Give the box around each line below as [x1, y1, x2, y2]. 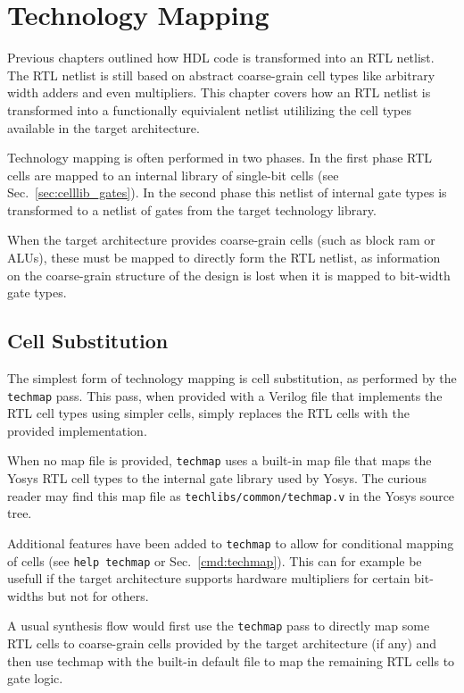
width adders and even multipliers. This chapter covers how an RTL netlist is [7, 83, 431, 102]
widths [7, 586, 44, 605]
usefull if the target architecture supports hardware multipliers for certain [7, 569, 410, 588]
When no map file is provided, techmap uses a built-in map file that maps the [7, 451, 432, 470]
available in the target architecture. [7, 118, 200, 137]
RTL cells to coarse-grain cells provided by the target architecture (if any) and [7, 634, 437, 653]
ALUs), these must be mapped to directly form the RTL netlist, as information [7, 248, 441, 267]
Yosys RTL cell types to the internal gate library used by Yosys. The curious [7, 469, 427, 488]
